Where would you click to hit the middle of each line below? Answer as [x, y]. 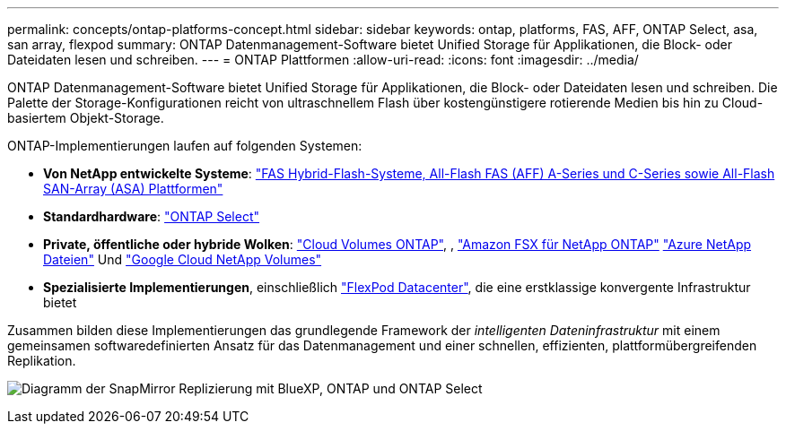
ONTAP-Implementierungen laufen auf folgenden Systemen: [185, 146]
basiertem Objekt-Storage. [86, 118]
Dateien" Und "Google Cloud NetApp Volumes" [183, 259]
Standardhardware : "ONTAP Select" [152, 216]
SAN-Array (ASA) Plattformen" [133, 189]
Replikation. [42, 361]
